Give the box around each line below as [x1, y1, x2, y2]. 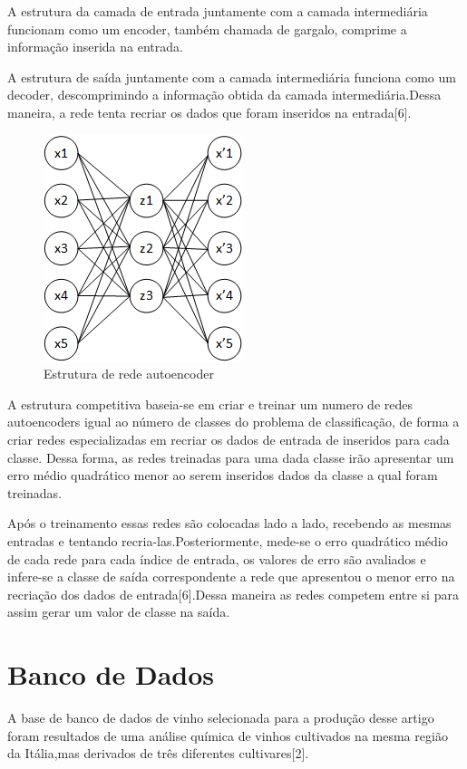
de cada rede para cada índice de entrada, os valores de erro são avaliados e [7, 549, 426, 568]
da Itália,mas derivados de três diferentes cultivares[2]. [7, 744, 309, 763]
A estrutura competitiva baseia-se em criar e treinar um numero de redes [7, 394, 413, 413]
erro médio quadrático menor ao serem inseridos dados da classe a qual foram [7, 466, 438, 485]
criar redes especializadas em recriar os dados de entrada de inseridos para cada [7, 429, 450, 448]
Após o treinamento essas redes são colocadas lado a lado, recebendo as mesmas [7, 514, 452, 533]
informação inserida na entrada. [7, 37, 183, 56]
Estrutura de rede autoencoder [44, 364, 214, 383]
